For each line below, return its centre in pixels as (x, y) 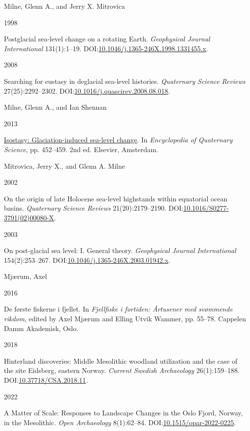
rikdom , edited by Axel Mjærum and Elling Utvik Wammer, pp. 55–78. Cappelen (125, 319)
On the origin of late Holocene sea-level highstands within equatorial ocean (116, 198)
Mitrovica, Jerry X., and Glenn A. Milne (64, 166)
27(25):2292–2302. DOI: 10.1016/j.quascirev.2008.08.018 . (87, 90)
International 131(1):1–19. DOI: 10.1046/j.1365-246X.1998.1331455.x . (106, 48)
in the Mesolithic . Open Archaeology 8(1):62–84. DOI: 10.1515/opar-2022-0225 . (120, 422)
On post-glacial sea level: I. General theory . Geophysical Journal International (120, 250)
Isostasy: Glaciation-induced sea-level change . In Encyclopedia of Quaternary (118, 140)
